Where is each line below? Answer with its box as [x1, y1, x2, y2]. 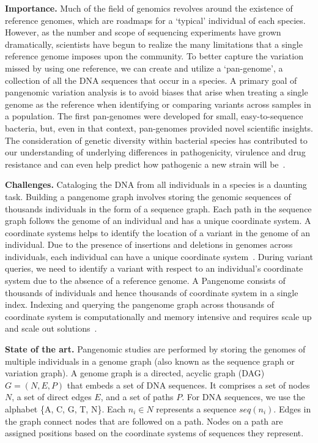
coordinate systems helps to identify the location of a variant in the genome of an [5, 226, 310, 239]
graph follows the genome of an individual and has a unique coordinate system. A [5, 214, 311, 227]
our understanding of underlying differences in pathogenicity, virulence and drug [5, 146, 306, 158]
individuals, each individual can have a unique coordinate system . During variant [5, 250, 313, 262]
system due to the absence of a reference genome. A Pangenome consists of [5, 274, 286, 287]
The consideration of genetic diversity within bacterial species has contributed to [5, 133, 308, 146]
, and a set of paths [100, 390, 174, 403]
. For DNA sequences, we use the [182, 390, 305, 403]
